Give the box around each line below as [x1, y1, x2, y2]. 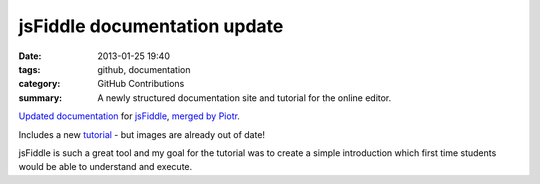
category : [18, 78, 61, 90]
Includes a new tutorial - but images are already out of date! [18, 128, 265, 140]
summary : [18, 91, 63, 104]
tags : [18, 63, 41, 75]
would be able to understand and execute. [18, 161, 193, 173]
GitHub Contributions [97, 78, 185, 90]
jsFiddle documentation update [18, 15, 284, 37]
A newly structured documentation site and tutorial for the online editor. [97, 91, 392, 104]
